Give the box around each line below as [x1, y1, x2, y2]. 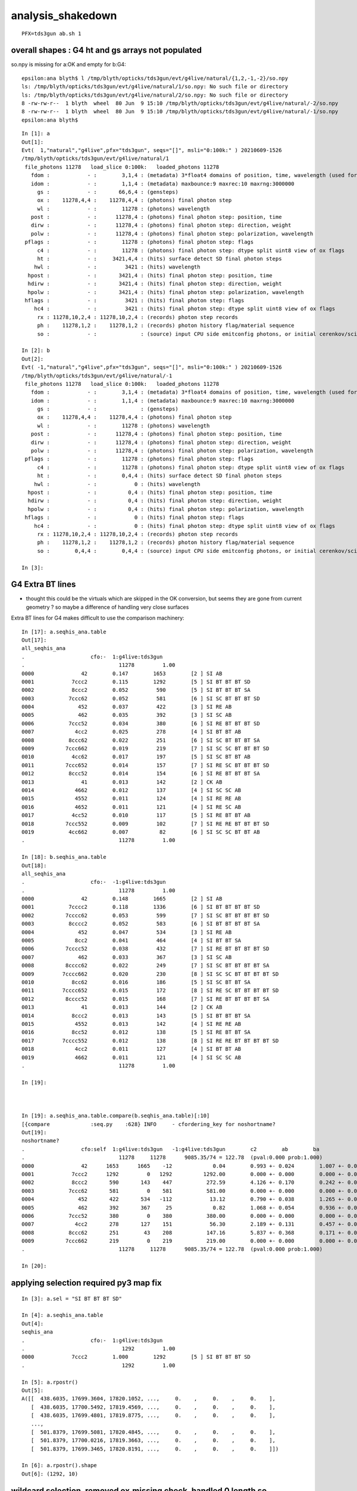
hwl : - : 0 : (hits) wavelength [33, 481, 201, 487]
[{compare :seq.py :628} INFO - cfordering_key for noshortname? [21, 1121, 276, 1127]
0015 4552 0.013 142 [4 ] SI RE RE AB [21, 1020, 242, 1027]
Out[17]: [21, 636, 47, 644]
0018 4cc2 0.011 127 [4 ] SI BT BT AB [21, 1045, 242, 1053]
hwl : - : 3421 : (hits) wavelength [33, 264, 201, 271]
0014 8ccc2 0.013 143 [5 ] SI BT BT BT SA [21, 1012, 251, 1019]
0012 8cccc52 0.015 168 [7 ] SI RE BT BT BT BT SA [21, 995, 270, 1002]
